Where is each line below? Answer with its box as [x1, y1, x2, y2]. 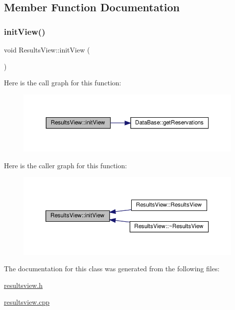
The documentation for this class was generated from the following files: [4, 263, 220, 274]
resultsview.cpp [4, 296, 50, 307]
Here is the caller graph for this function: [4, 160, 127, 170]
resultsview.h [4, 280, 43, 290]
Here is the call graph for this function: [4, 77, 121, 88]
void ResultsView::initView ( [4, 45, 90, 54]
